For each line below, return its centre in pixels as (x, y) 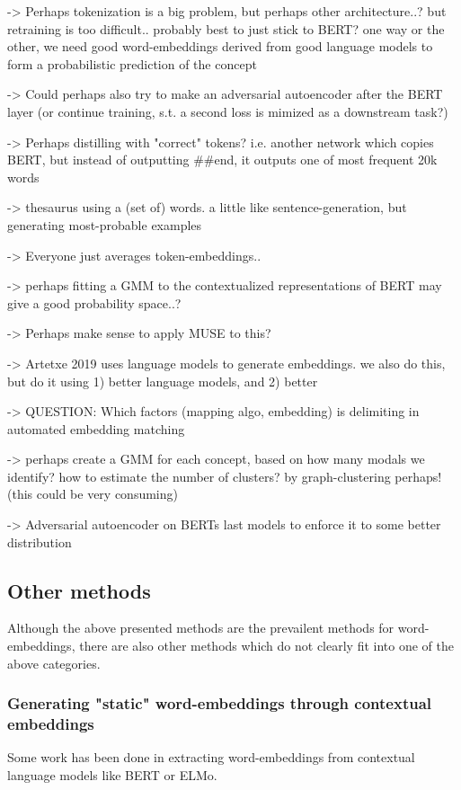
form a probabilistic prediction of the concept (132, 63)
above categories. (54, 663)
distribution (40, 541)
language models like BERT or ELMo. (112, 774)
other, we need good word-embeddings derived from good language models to (220, 46)
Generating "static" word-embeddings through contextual (220, 703)
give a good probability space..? (94, 302)
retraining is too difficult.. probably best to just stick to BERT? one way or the (226, 28)
